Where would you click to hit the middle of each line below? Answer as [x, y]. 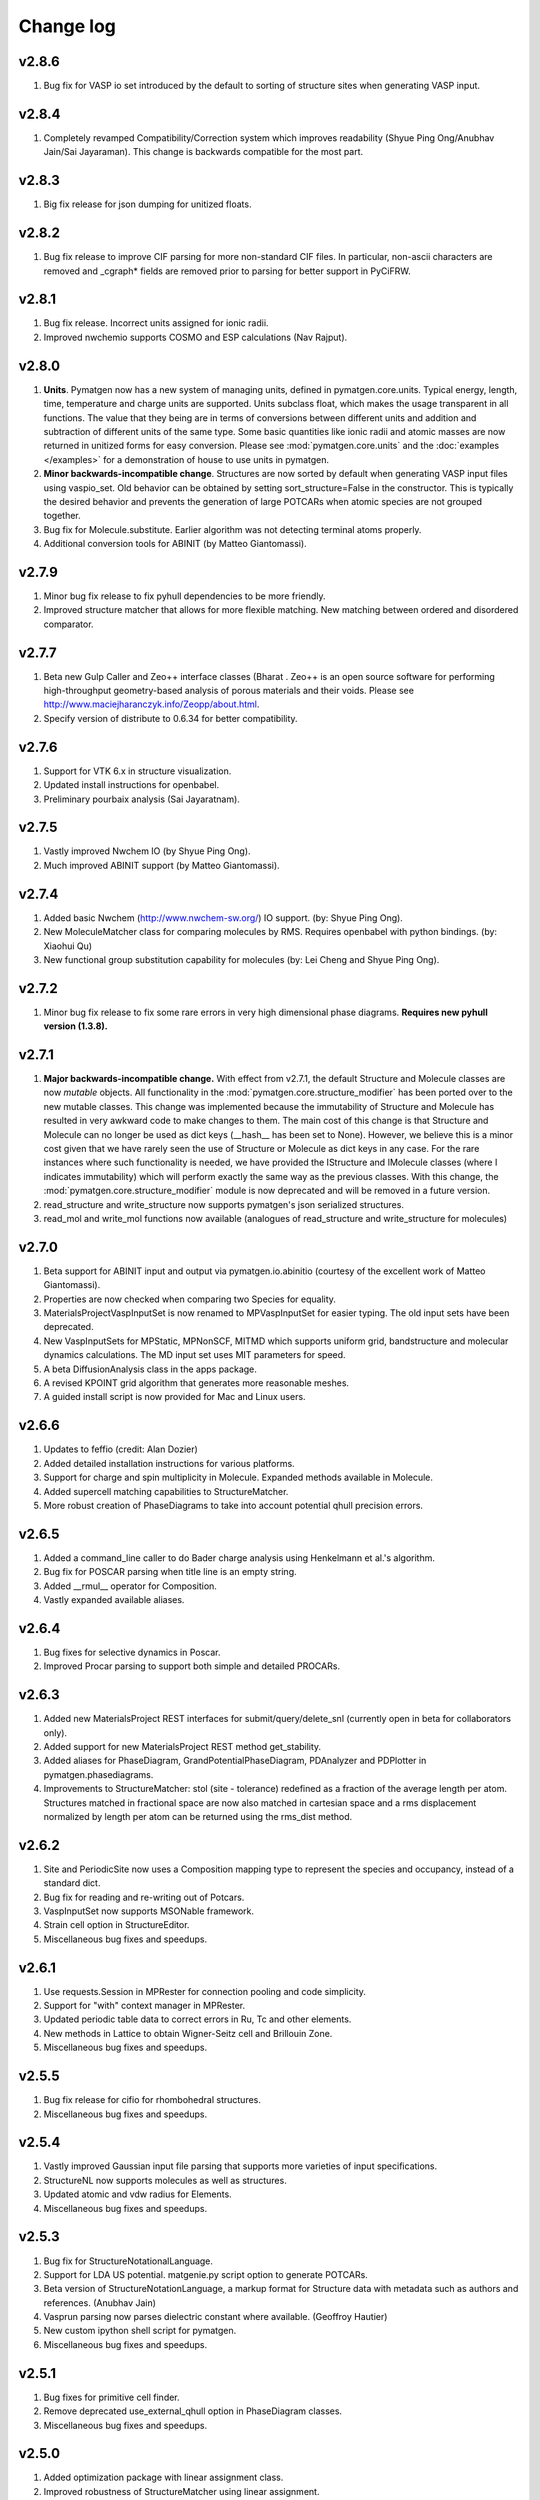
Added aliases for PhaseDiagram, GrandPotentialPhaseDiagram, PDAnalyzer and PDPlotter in [235, 1761]
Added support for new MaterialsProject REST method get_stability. [182, 1746]
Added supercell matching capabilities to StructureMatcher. [166, 1491]
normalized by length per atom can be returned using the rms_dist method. [198, 1816]
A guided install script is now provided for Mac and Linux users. [174, 1397]
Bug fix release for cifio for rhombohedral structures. [152, 2100]
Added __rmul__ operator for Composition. [130, 1586]
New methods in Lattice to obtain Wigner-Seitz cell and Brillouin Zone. [188, 2033]
